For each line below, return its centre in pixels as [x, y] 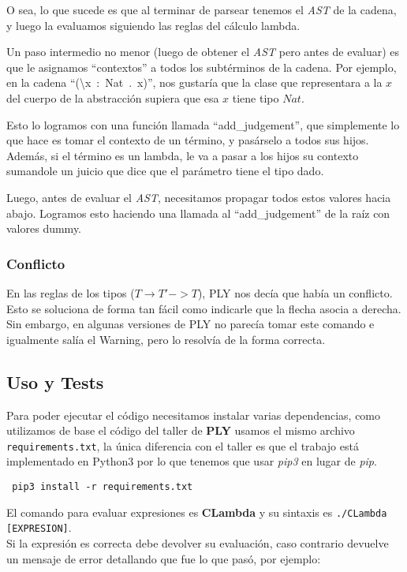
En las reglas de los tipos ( [71, 292]
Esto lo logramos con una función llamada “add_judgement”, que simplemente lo [203, 124]
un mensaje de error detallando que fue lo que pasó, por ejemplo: [164, 558]
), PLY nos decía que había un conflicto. [295, 292]
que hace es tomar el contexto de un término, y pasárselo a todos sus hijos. [188, 140]
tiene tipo [256, 97]
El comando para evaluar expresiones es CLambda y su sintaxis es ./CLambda [197, 512]
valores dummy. [44, 228]
